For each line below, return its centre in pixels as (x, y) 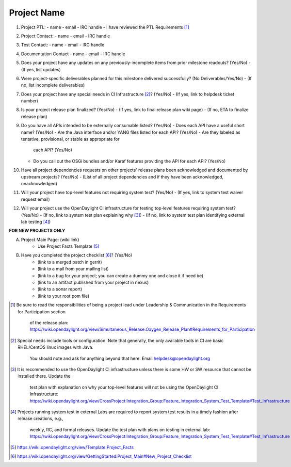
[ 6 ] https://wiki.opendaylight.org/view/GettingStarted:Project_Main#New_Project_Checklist (101, 456)
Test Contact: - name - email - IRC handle (63, 45)
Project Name (37, 13)
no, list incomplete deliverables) (53, 85)
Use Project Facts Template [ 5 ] (68, 246)
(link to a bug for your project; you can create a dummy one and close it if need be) (121, 275)
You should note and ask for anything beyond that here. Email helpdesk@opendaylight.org (120, 358)
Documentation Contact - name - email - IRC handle (73, 54)
